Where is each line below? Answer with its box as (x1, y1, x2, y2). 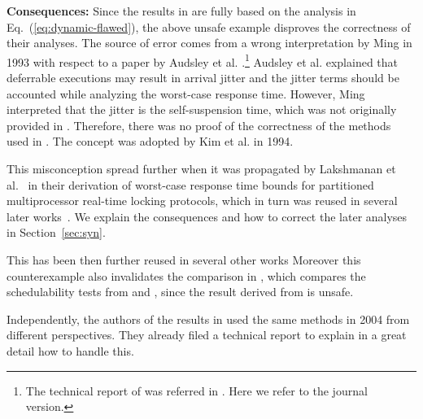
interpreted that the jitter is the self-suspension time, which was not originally (7, 101, 397, 118)
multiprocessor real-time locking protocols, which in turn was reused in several (7, 192, 398, 209)
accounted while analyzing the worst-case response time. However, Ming (7, 85, 365, 102)
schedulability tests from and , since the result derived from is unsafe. (7, 283, 354, 300)
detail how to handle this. (7, 342, 134, 359)
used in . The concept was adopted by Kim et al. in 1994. (7, 133, 294, 150)
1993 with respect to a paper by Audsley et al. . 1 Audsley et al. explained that (7, 50, 399, 70)
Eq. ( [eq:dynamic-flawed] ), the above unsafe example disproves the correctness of (7, 18, 411, 35)
